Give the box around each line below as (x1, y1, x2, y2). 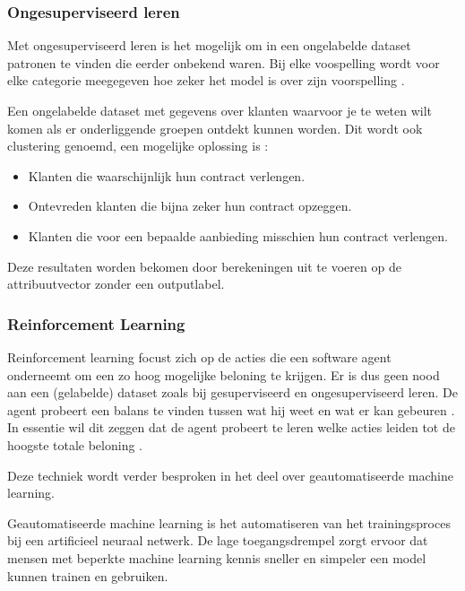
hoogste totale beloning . (7, 435, 142, 454)
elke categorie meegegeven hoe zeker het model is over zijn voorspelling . (7, 71, 405, 90)
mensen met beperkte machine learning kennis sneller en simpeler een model (7, 548, 426, 567)
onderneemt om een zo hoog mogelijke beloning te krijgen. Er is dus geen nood (7, 365, 440, 384)
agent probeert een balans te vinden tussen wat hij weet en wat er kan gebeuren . (7, 400, 455, 419)
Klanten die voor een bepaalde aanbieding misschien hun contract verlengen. (28, 226, 448, 245)
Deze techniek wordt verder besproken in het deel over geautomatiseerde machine (7, 465, 453, 484)
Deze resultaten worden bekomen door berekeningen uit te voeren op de (7, 256, 401, 275)
